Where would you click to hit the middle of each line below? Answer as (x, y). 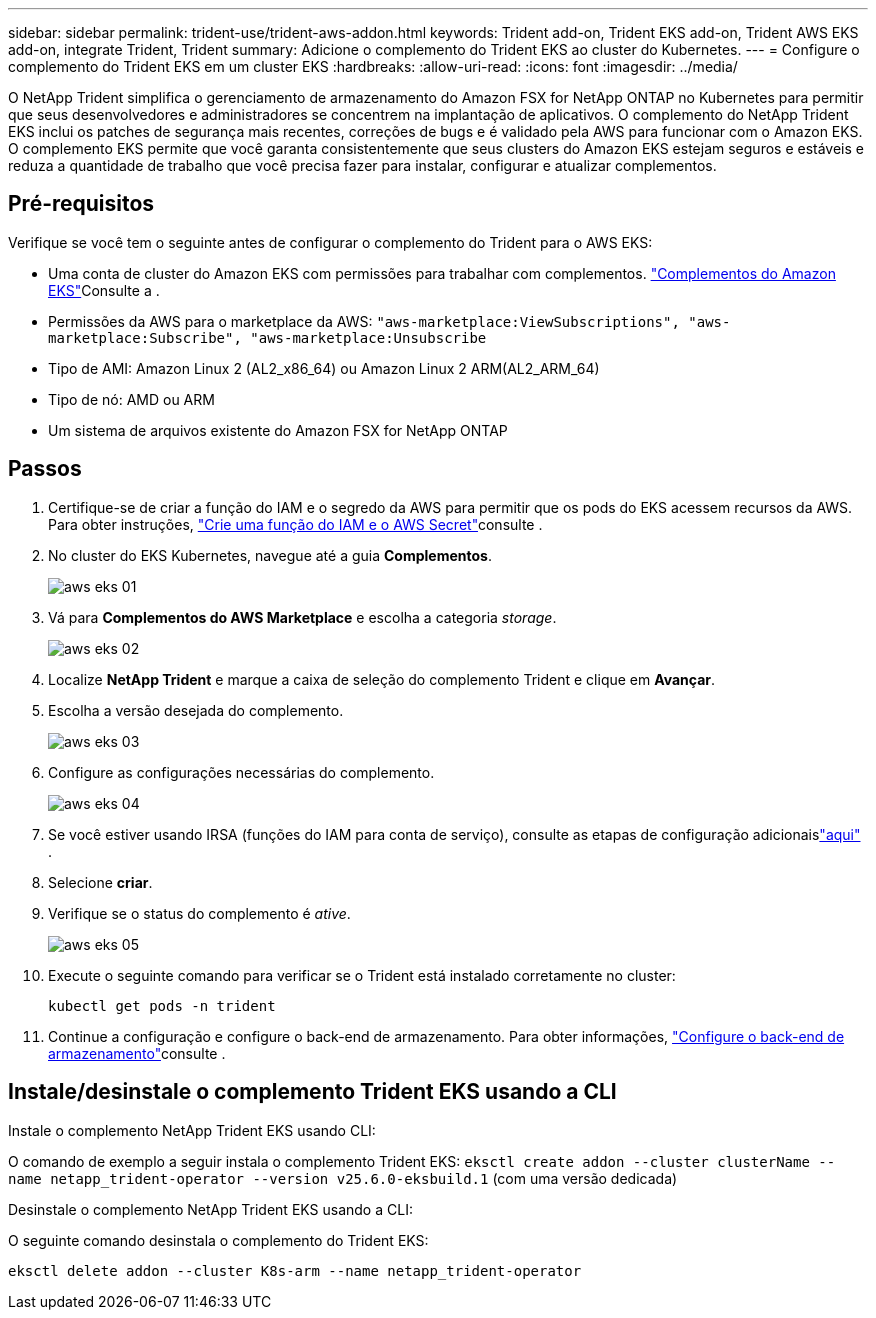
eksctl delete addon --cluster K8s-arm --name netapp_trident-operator (295, 1270)
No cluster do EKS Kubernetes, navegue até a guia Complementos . (270, 555)
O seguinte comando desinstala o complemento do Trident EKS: (218, 1240)
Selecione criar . (100, 882)
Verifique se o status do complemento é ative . (199, 913)
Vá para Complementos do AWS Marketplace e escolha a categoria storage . (302, 617)
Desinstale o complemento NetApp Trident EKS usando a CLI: (210, 1209)
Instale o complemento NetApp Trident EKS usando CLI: (192, 1130)
